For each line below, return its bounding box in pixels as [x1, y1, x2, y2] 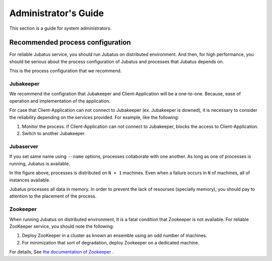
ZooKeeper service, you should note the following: [9, 223, 114, 229]
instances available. [9, 177, 50, 183]
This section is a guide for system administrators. [9, 25, 112, 31]
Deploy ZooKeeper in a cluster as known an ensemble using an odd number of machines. [22, 232, 208, 239]
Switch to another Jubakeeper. [22, 130, 86, 137]
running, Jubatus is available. [9, 160, 71, 166]
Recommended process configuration [9, 38, 131, 47]
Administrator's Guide [9, 8, 104, 19]
